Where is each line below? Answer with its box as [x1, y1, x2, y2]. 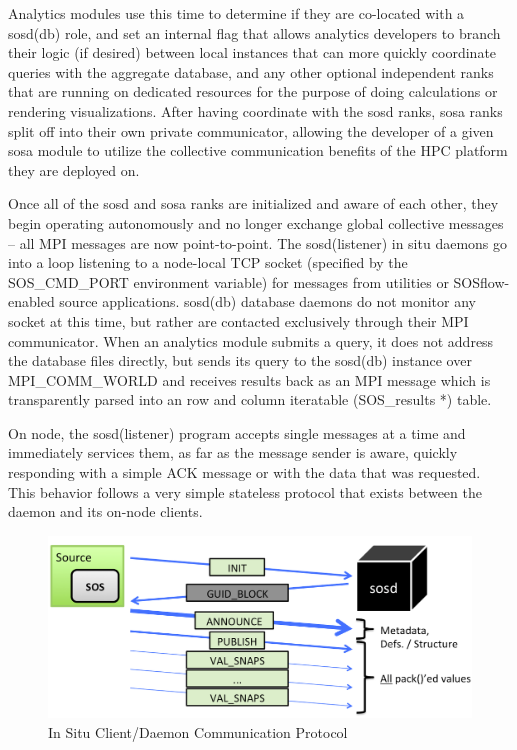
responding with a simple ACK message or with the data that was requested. [8, 462, 481, 483]
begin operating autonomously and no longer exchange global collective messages [8, 212, 504, 233]
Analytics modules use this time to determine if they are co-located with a [8, 3, 465, 23]
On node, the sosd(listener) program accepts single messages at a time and [8, 422, 466, 443]
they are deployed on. [8, 159, 140, 180]
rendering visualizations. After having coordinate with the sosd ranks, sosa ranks [8, 100, 503, 121]
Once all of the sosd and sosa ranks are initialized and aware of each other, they [8, 193, 499, 214]
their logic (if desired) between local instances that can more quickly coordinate [8, 42, 497, 63]
